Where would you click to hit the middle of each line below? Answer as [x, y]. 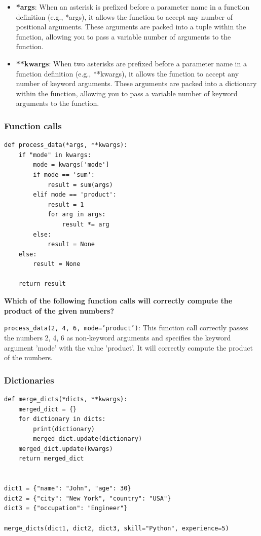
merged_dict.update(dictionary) [88, 439]
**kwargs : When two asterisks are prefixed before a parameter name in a [131, 63]
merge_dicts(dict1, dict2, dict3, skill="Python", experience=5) [117, 528]
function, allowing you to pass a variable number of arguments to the [123, 36]
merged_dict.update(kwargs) [66, 449]
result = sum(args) [80, 185]
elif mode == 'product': [75, 195]
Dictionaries [29, 380]
